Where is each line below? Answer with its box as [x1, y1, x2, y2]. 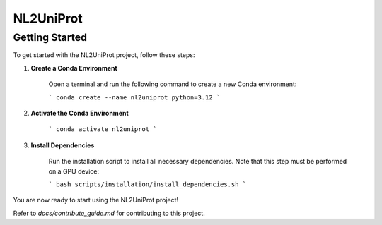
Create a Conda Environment [30, 63, 118, 72]
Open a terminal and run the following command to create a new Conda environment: [48, 80, 297, 88]
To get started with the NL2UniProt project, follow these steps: [13, 51, 195, 59]
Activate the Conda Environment [30, 109, 129, 117]
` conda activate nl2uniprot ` [48, 126, 157, 133]
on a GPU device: [48, 166, 100, 176]
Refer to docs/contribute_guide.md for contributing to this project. [13, 209, 205, 217]
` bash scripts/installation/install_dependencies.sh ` [48, 180, 247, 188]
